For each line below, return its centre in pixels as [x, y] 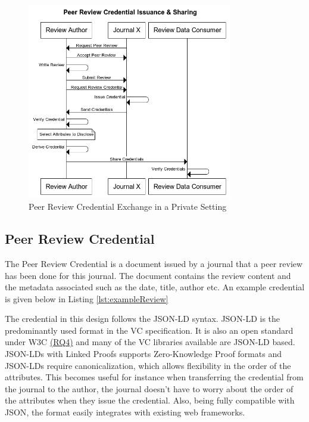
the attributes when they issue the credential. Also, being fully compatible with [150, 400]
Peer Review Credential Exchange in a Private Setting [128, 207]
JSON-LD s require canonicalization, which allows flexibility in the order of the [148, 365]
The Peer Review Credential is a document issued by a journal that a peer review [154, 263]
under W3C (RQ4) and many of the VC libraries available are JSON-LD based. [150, 342]
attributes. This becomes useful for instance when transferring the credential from [154, 377]
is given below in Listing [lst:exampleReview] [87, 298]
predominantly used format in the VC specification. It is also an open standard [149, 330]
